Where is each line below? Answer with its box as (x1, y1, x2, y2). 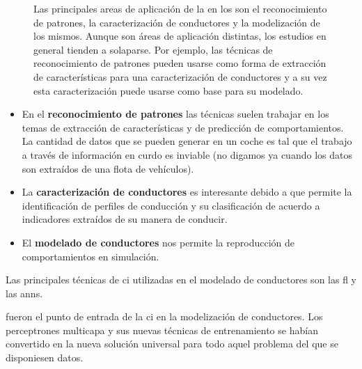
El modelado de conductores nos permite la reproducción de (22, 235, 294, 249)
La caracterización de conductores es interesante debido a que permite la (22, 184, 352, 199)
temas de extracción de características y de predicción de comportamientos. (22, 120, 344, 134)
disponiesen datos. (6, 350, 84, 365)
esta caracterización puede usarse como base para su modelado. (33, 83, 304, 97)
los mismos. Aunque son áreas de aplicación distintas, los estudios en (33, 29, 326, 43)
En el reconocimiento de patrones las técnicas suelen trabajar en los (22, 107, 329, 121)
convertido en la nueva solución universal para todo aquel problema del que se (6, 336, 338, 351)
